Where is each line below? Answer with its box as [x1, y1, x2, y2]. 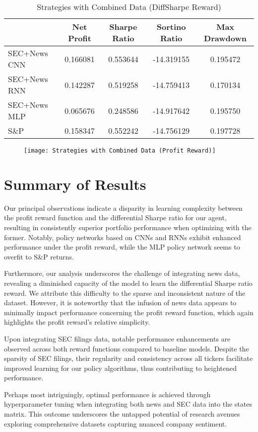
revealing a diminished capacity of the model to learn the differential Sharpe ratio [4, 277, 253, 288]
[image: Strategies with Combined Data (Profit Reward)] [24, 147, 216, 154]
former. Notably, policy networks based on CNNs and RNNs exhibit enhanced [4, 232, 241, 242]
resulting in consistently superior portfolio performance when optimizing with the [4, 222, 252, 232]
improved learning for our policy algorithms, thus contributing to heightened [4, 362, 237, 373]
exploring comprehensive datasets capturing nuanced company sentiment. [4, 418, 227, 429]
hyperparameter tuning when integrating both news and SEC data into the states [4, 399, 252, 409]
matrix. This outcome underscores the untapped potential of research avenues [4, 409, 240, 419]
